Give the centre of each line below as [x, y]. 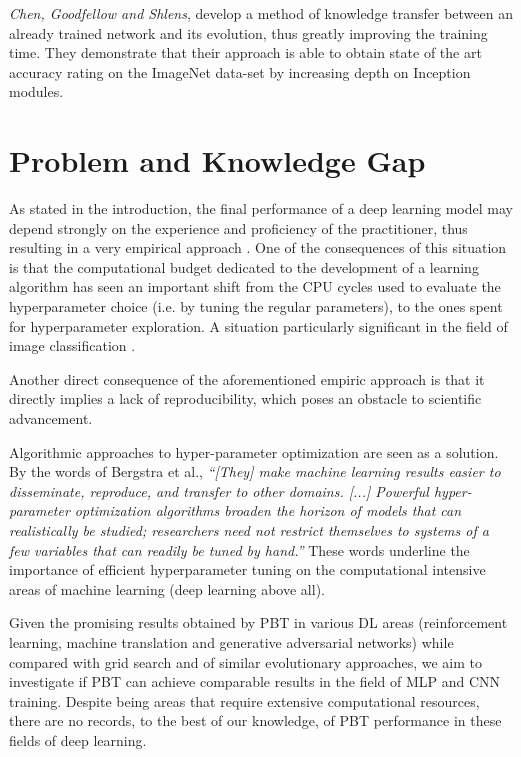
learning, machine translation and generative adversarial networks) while [231, 641]
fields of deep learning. [78, 739]
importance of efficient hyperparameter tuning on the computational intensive [247, 569]
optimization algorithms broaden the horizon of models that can [268, 510]
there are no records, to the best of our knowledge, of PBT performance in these [255, 720]
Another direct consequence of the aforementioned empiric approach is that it [247, 378]
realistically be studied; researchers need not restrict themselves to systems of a [249, 530]
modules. [36, 91]
